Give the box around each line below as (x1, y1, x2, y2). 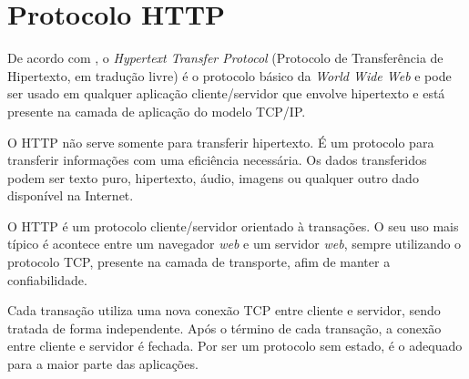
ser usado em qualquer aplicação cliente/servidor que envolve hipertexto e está (7, 84, 445, 103)
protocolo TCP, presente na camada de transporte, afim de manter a (7, 252, 391, 271)
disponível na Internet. (7, 186, 134, 205)
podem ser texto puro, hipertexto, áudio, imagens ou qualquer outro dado (7, 168, 419, 187)
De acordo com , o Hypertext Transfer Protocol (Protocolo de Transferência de (7, 48, 444, 67)
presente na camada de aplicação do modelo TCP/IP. (7, 101, 306, 120)
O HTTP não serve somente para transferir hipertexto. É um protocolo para (7, 132, 434, 151)
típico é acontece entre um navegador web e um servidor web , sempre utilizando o (7, 234, 462, 253)
